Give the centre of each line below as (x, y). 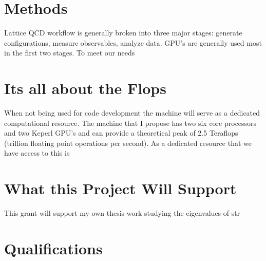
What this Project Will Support (120, 188)
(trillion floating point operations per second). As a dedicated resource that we (128, 143)
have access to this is (37, 153)
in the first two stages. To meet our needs (70, 53)
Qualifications (53, 248)
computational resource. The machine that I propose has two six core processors (130, 123)
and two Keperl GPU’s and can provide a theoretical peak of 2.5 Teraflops (121, 133)
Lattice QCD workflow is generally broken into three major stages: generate (123, 33)
